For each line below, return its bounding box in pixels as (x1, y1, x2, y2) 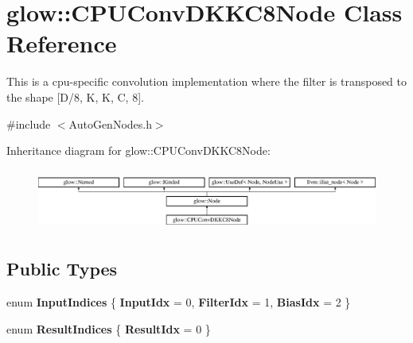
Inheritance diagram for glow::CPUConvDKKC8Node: (6, 142, 271, 159)
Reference (6, 27, 117, 60)
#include (6, 115, 51, 132)
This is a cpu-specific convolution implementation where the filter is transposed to (6, 73, 407, 90)
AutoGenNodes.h (68, 115, 152, 132)
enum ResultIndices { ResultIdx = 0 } (6, 320, 211, 337)
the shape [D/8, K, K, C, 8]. (6, 88, 144, 105)
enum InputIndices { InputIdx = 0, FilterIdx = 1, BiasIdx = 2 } (6, 294, 351, 310)
